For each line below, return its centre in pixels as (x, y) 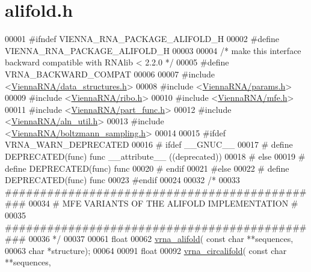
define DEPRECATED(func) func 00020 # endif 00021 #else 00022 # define (147, 168)
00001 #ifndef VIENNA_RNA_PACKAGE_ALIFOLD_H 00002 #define (142, 39)
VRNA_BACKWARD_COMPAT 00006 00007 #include (110, 74)
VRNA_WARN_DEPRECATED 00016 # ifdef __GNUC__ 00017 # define (149, 144)
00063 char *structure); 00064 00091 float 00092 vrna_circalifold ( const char (146, 250)
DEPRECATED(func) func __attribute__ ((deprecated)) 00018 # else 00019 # (155, 156)
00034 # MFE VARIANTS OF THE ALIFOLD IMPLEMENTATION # (163, 203)
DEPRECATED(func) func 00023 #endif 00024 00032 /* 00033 (122, 180)
